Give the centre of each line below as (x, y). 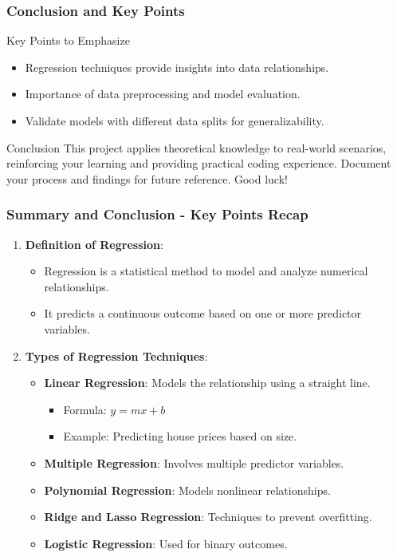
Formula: (85, 409)
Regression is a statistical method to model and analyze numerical (206, 271)
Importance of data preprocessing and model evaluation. (163, 94)
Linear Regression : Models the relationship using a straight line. (207, 383)
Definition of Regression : (94, 244)
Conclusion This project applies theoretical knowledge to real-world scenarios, (197, 147)
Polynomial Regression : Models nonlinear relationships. (187, 490)
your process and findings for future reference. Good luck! (147, 178)
